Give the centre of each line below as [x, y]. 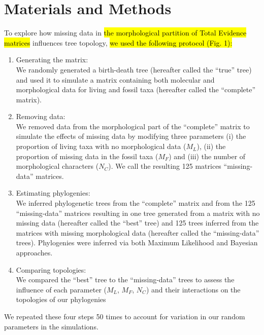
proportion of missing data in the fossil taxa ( [87, 156]
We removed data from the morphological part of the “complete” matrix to [133, 126]
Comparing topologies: [51, 269]
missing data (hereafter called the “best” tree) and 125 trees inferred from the [137, 223]
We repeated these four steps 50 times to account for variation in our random [125, 316]
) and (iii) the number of [207, 156]
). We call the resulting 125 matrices [165, 166]
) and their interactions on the [193, 289]
